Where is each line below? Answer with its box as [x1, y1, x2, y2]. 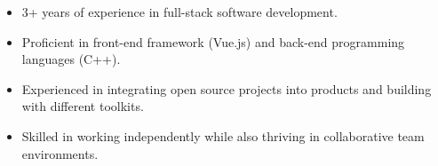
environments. [21, 144, 99, 162]
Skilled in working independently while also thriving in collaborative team [21, 126, 425, 145]
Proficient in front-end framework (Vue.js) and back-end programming [21, 32, 405, 51]
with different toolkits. [21, 97, 144, 115]
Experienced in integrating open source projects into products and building [21, 79, 432, 98]
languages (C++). [21, 50, 121, 68]
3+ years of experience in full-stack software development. [21, 3, 338, 20]
